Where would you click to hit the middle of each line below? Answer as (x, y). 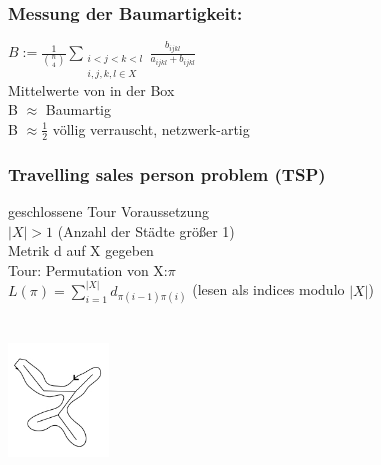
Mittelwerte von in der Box (91, 89)
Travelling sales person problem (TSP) (167, 173)
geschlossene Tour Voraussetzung (109, 211)
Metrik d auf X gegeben (81, 250)
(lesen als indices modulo (268, 289)
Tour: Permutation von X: (88, 269)
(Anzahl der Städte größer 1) (146, 230)
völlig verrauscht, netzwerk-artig (151, 128)
